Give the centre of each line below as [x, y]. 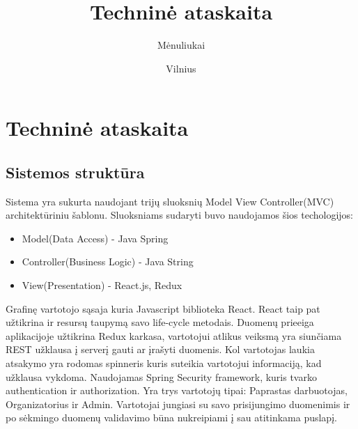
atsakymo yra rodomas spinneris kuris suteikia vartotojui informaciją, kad [164, 363]
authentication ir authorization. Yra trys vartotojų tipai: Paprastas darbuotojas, [177, 390]
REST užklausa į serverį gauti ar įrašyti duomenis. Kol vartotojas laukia [160, 349]
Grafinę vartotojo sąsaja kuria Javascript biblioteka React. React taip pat [163, 308]
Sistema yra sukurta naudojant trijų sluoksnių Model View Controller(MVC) [170, 201]
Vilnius [181, 68]
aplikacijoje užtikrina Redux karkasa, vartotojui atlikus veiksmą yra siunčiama [174, 335]
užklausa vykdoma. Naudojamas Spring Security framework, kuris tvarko [161, 376]
